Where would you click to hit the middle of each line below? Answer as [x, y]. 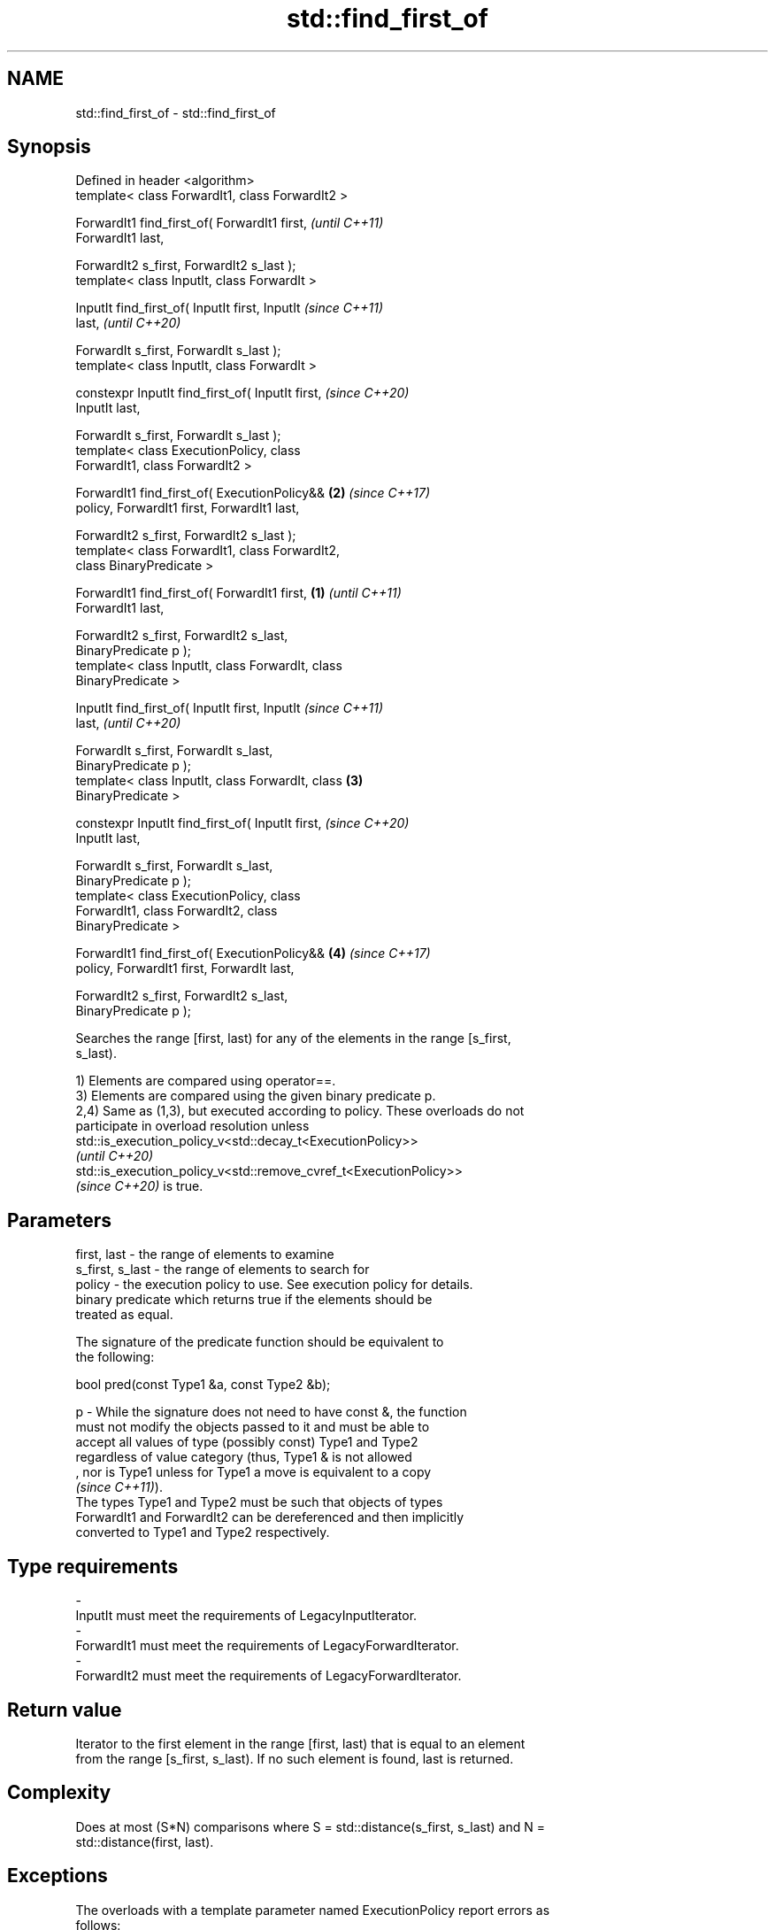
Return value [65, 1710]
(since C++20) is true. [139, 1186]
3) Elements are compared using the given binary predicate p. [256, 1096]
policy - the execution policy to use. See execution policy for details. [274, 1285]
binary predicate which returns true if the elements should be [254, 1300]
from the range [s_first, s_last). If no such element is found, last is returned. [295, 1758]
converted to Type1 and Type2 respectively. [203, 1532]
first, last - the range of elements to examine [205, 1254]
